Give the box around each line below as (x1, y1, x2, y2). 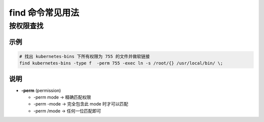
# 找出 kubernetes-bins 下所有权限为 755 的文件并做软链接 (19, 54, 150, 59)
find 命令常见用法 (9, 7, 79, 18)
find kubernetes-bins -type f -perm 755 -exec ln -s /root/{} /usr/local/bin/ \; (19, 61, 223, 66)
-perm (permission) (21, 87, 61, 93)
